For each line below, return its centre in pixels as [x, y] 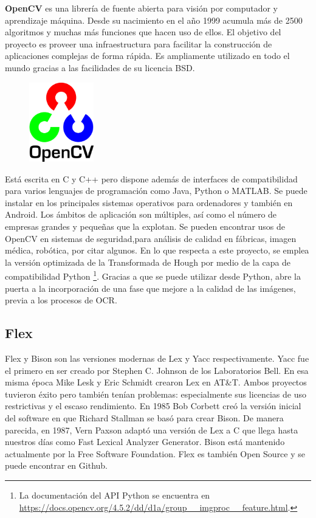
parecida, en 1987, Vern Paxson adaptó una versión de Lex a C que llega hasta [152, 430]
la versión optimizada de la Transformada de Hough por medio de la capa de [148, 262]
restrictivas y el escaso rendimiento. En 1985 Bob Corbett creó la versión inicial [153, 406]
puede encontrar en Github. [56, 465]
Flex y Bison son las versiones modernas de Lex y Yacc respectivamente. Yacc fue [157, 358]
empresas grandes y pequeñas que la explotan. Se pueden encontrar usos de [145, 226]
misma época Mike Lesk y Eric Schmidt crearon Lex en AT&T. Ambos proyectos [156, 382]
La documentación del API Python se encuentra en [115, 495]
